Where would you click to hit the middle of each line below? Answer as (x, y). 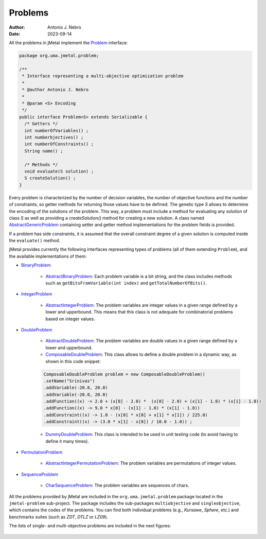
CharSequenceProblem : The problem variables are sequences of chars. (117, 486)
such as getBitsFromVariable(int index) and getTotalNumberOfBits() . (126, 283)
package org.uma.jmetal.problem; (59, 56)
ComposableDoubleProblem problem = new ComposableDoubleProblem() (124, 374)
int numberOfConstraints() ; (59, 144)
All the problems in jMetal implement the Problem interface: (69, 43)
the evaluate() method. (35, 241)
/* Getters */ (41, 124)
